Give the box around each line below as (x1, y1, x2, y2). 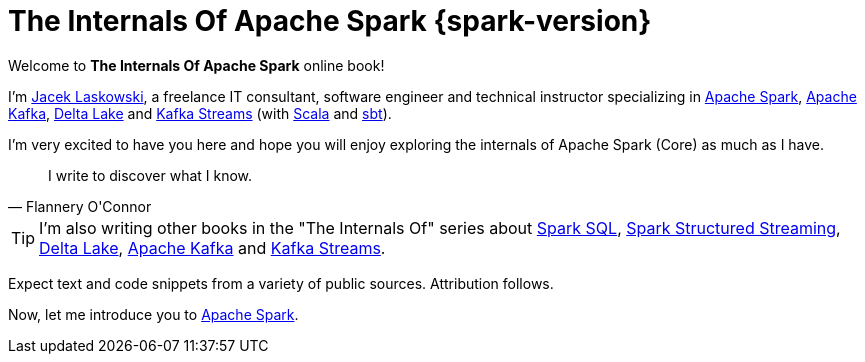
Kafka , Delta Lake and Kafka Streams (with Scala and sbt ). (8, 104, 392, 122)
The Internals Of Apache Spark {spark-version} (8, 4, 652, 38)
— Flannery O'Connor (8, 197, 152, 215)
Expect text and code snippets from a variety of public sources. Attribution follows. (8, 274, 554, 292)
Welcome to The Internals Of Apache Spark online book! (8, 56, 385, 74)
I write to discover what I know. (48, 166, 253, 184)
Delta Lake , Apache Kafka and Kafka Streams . (39, 237, 386, 258)
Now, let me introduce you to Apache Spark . (8, 305, 299, 323)
